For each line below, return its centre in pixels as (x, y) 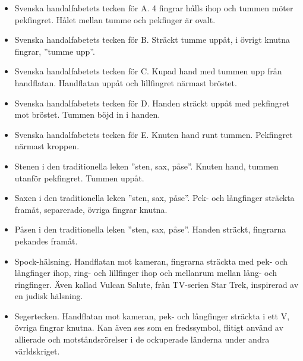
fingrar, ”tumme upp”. (55, 51)
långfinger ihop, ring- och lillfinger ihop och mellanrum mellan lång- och (146, 273)
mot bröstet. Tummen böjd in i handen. (87, 114)
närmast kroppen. (47, 146)
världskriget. (37, 351)
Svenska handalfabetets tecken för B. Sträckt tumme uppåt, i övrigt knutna (152, 40)
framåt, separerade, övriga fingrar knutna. (91, 209)
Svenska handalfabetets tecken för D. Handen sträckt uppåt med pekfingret (152, 103)
